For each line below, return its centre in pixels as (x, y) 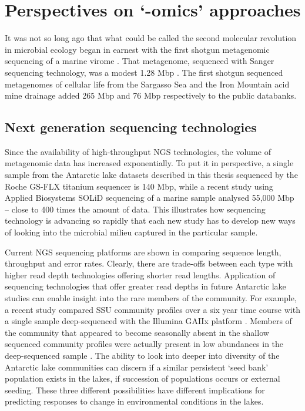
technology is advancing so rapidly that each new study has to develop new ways (150, 220)
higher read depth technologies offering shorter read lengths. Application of (140, 274)
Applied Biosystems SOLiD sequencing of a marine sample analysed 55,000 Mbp (150, 198)
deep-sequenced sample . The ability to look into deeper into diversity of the (142, 355)
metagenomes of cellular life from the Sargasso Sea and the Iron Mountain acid (147, 84)
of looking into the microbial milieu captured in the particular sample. (131, 232)
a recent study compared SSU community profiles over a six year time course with (152, 309)
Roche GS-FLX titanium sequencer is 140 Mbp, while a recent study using (139, 186)
